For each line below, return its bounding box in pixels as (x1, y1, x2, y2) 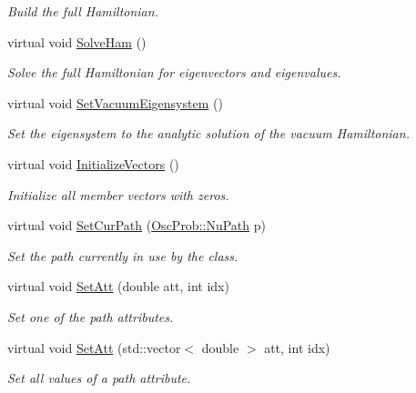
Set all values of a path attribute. (7, 368, 191, 388)
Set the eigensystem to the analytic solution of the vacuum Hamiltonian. (7, 124, 410, 143)
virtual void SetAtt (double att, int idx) (7, 277, 229, 296)
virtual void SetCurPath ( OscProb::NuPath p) (7, 216, 266, 235)
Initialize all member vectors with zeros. (7, 185, 229, 204)
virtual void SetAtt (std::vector (7, 338, 181, 357)
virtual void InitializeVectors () (7, 154, 179, 173)
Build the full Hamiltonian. (7, 2, 158, 20)
